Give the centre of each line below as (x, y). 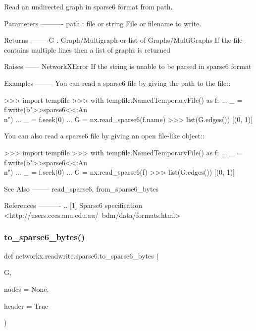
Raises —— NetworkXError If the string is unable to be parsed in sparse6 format (128, 66)
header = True (26, 305)
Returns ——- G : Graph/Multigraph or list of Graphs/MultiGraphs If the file (123, 40)
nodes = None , (26, 289)
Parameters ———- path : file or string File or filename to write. (103, 23)
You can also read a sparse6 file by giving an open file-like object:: (104, 136)
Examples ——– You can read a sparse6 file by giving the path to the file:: (117, 83)
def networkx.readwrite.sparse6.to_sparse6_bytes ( (81, 255)
